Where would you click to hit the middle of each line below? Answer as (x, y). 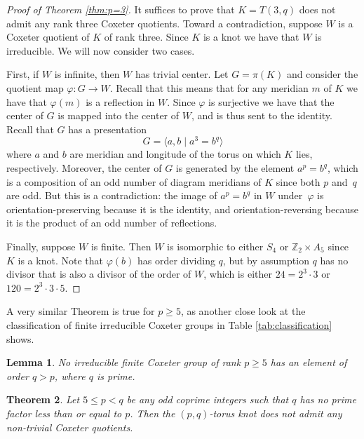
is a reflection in (120, 101)
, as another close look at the (243, 311)
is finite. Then (121, 246)
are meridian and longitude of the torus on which (175, 154)
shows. (20, 338)
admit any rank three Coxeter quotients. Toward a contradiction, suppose (164, 23)
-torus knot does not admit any (276, 413)
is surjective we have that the (271, 101)
